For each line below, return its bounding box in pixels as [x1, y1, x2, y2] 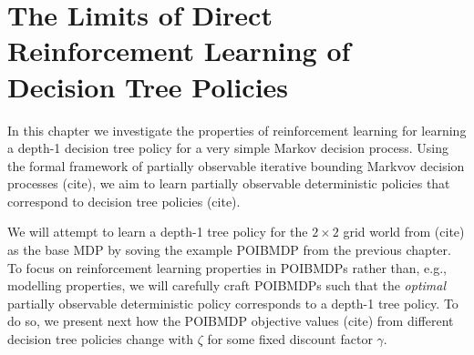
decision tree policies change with [7, 330, 193, 349]
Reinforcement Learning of [7, 32, 351, 69]
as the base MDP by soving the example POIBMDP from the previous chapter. [7, 240, 451, 259]
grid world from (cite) [343, 222, 465, 241]
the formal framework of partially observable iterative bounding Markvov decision [7, 156, 465, 175]
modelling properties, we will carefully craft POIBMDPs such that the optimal [7, 276, 447, 295]
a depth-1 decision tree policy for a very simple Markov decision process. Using [7, 138, 449, 157]
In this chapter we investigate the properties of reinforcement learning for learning [7, 120, 467, 139]
